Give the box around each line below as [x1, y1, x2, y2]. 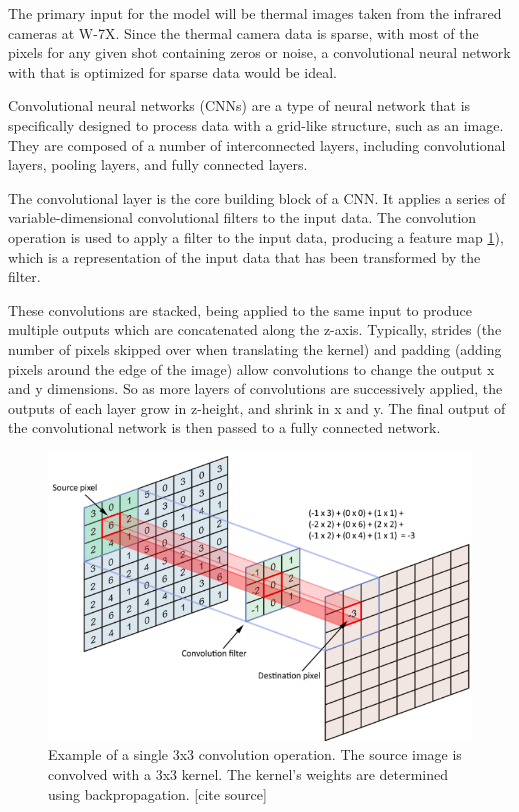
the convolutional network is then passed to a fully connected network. [8, 417, 441, 438]
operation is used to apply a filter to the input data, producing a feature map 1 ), [8, 226, 504, 247]
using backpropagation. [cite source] [48, 783, 267, 804]
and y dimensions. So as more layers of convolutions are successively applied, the [8, 378, 503, 399]
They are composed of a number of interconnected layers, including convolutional [8, 134, 506, 155]
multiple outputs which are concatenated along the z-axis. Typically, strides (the [8, 319, 502, 340]
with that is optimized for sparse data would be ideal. [8, 61, 337, 82]
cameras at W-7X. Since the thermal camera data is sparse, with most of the [8, 22, 479, 43]
